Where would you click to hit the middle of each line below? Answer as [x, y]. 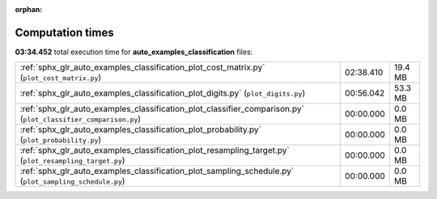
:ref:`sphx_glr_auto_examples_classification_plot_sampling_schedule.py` [157, 171]
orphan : [29, 9]
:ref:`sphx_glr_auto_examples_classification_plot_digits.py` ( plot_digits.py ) [163, 93]
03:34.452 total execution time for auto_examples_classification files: [134, 52]
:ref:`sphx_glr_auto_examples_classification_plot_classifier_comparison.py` [162, 109]
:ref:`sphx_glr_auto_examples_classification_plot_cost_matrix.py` [142, 67]
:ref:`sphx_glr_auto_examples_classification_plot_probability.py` [141, 129]
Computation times [64, 32]
